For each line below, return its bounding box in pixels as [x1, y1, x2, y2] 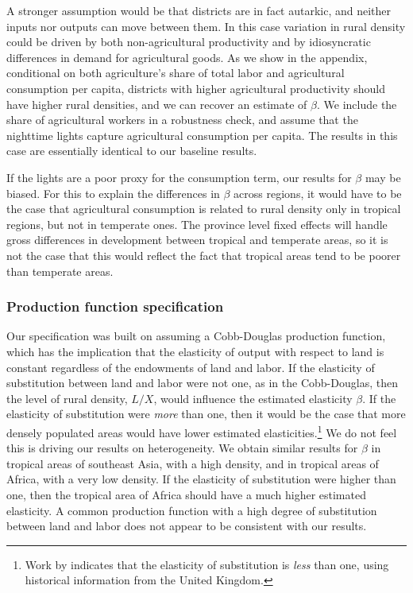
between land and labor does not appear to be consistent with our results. [6, 517, 367, 534]
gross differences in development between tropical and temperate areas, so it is [6, 231, 388, 248]
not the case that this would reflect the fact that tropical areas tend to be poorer [6, 246, 401, 263]
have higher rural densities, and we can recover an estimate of [6, 95, 307, 112]
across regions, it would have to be [234, 184, 402, 201]
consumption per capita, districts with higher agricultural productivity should [6, 79, 386, 96]
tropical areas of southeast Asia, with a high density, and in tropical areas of [6, 455, 379, 471]
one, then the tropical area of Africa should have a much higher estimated [6, 486, 366, 502]
